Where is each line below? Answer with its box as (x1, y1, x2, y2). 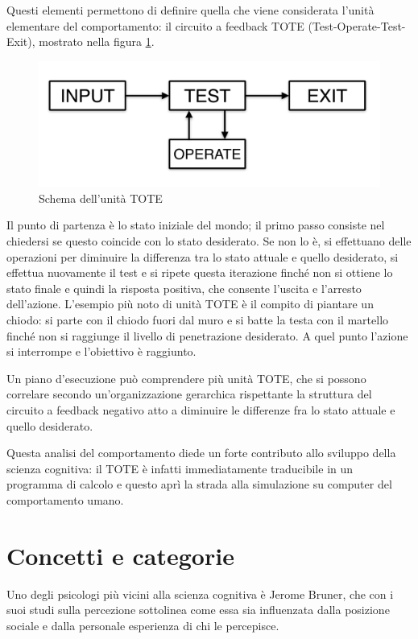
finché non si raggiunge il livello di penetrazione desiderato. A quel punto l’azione (6, 327, 408, 344)
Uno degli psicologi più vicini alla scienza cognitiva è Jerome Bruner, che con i (6, 585, 394, 602)
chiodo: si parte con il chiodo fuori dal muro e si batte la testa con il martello (6, 311, 389, 328)
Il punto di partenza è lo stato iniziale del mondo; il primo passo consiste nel (6, 216, 385, 233)
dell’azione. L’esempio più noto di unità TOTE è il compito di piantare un (6, 295, 374, 312)
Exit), (6, 33, 35, 50)
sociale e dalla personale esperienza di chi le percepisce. (6, 616, 279, 633)
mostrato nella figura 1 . (39, 33, 155, 50)
